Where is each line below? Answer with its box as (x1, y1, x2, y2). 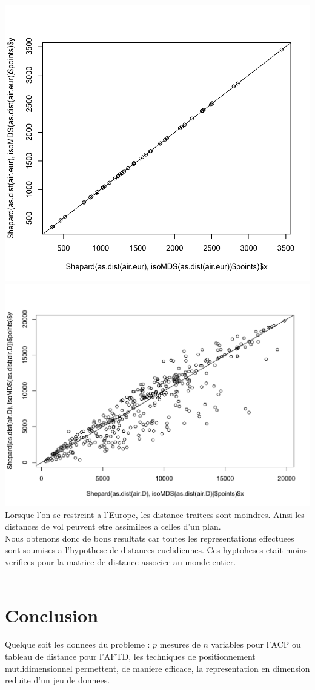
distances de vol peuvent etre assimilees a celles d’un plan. (5, 520, 221, 533)
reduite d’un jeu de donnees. (5, 674, 110, 686)
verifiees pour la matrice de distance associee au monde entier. (5, 556, 236, 568)
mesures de (159, 638, 201, 651)
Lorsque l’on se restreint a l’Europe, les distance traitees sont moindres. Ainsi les (5, 508, 305, 521)
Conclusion (5, 603, 99, 628)
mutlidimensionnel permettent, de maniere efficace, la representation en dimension (5, 662, 310, 674)
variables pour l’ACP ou (211, 638, 301, 651)
